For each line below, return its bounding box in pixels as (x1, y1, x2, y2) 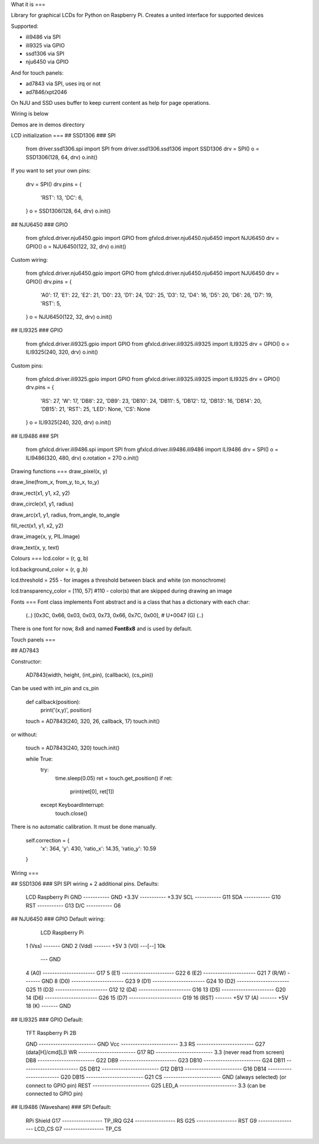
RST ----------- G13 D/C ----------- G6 (25, 902, 121, 909)
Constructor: (11, 658, 42, 665)
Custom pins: (11, 362, 44, 369)
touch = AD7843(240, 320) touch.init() (25, 744, 120, 752)
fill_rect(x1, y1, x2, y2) (11, 522, 64, 529)
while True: (25, 755, 53, 762)
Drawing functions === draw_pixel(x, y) (11, 468, 108, 475)
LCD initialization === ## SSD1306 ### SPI (11, 132, 116, 139)
